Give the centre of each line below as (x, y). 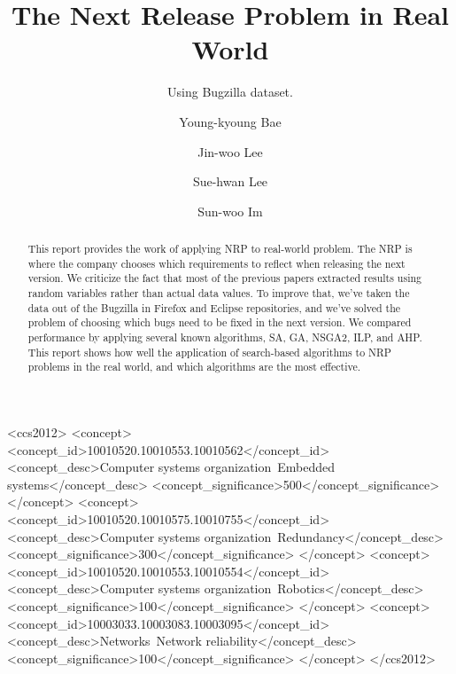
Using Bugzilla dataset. (230, 92)
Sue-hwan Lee (230, 181)
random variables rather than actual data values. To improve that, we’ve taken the (219, 293)
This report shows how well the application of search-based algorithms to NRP (209, 352)
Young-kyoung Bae (230, 121)
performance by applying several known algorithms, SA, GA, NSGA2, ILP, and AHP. (225, 337)
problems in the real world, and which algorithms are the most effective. (194, 367)
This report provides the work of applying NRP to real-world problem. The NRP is (220, 249)
